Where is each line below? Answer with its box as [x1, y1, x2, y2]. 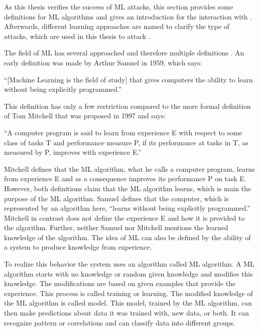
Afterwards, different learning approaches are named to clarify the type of [4, 21, 230, 31]
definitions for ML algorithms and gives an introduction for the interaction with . [4, 11, 252, 21]
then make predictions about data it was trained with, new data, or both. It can [4, 308, 249, 318]
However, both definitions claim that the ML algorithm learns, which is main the [4, 183, 252, 193]
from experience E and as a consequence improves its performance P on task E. [4, 173, 247, 184]
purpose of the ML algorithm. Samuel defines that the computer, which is [4, 193, 229, 203]
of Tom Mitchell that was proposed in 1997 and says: [4, 110, 166, 121]
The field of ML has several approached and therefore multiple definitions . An [4, 47, 245, 58]
